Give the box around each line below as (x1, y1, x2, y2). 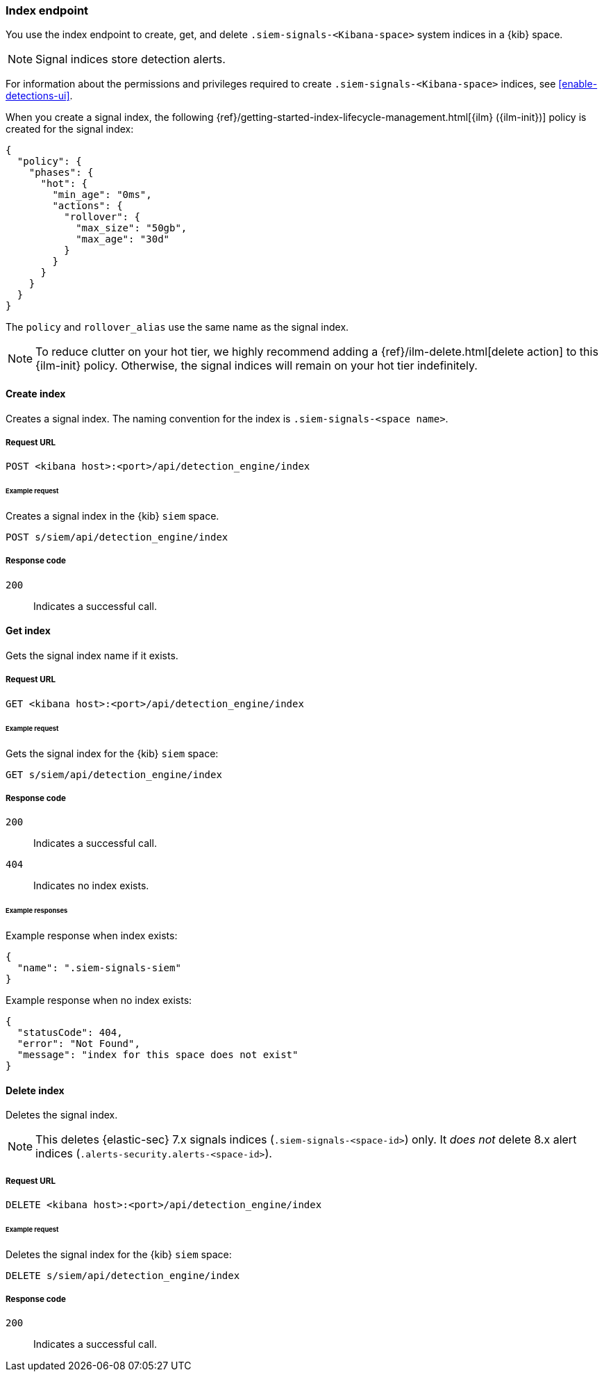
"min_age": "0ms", (52, 189, 152, 201)
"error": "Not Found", (17, 1038, 140, 1049)
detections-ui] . (6, 90, 73, 102)
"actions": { (52, 200, 123, 212)
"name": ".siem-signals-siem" (17, 962, 181, 973)
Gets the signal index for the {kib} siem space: (6, 747, 219, 759)
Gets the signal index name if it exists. (6, 650, 178, 662)
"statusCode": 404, (17, 1027, 123, 1038)
